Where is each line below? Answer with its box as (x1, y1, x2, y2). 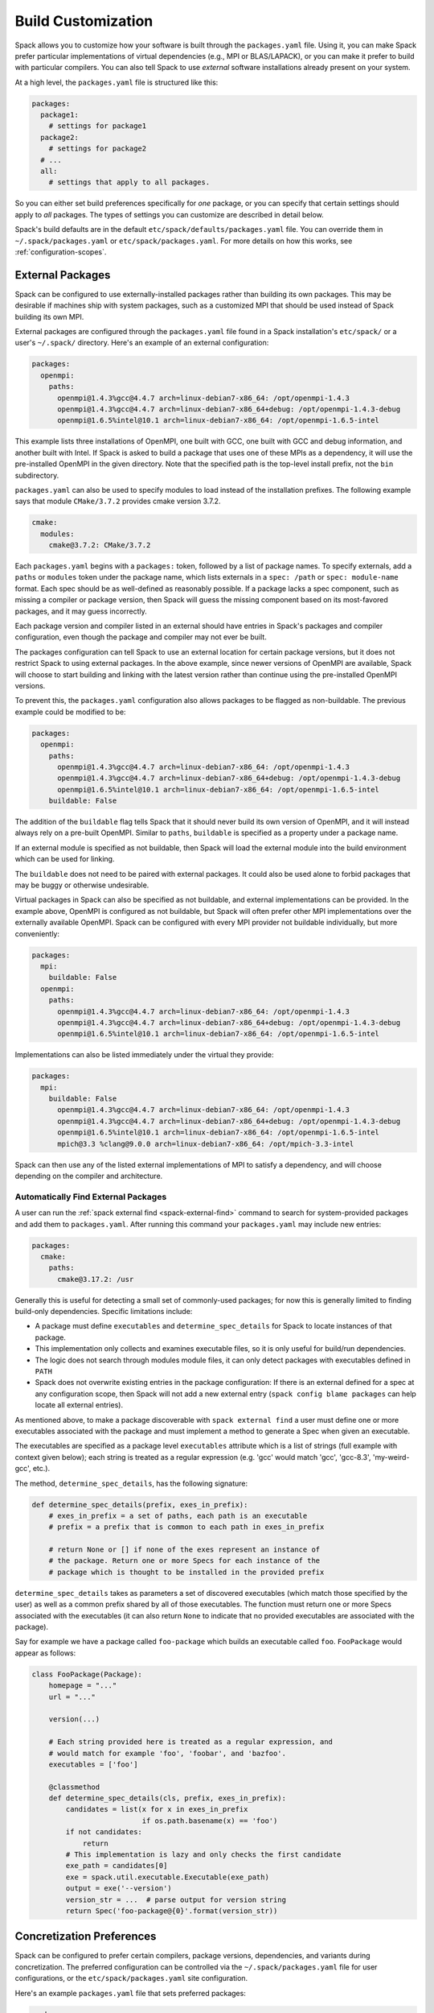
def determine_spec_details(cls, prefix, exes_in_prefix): (48, 1794, 287, 1803)
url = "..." (48, 1692, 96, 1701)
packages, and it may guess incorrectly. (14, 606, 148, 616)
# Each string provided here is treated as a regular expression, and (48, 1738, 334, 1746)
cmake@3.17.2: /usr (57, 1275, 134, 1283)
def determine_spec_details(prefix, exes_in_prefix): (31, 1500, 248, 1509)
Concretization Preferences (14, 1929, 157, 1944)
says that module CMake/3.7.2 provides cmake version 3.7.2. (14, 496, 221, 506)
